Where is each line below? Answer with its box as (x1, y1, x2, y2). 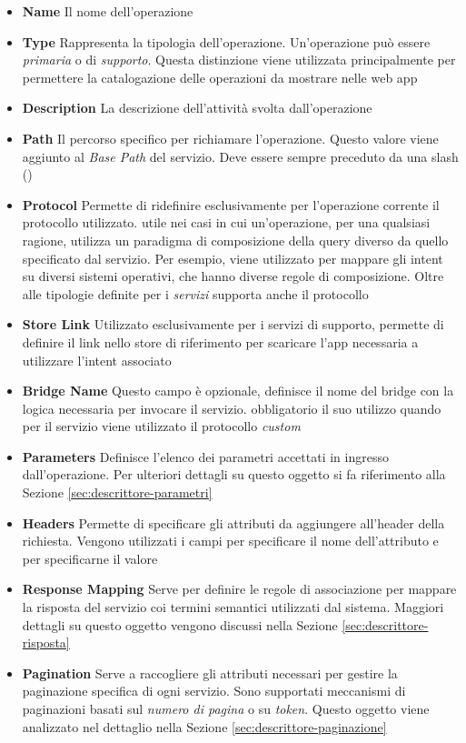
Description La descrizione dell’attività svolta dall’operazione (22, 98, 372, 117)
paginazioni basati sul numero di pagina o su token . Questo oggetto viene (22, 699, 430, 718)
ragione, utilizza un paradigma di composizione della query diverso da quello (22, 230, 449, 249)
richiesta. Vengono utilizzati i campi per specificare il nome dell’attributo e (22, 531, 439, 550)
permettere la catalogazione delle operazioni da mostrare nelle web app (22, 67, 418, 86)
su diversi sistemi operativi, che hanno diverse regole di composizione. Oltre (22, 266, 444, 286)
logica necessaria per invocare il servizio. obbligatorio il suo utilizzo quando (22, 398, 441, 417)
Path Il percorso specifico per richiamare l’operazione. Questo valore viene (22, 128, 439, 147)
